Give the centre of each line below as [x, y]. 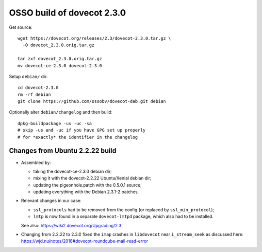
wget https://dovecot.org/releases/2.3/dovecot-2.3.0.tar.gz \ [94, 38]
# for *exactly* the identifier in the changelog [78, 137]
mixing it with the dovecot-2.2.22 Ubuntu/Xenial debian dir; [92, 178]
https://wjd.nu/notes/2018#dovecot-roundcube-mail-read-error [84, 241]
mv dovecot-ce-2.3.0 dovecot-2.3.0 [60, 65]
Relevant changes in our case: [51, 201]
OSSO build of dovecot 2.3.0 [67, 13]
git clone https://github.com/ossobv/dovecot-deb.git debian [92, 101]
